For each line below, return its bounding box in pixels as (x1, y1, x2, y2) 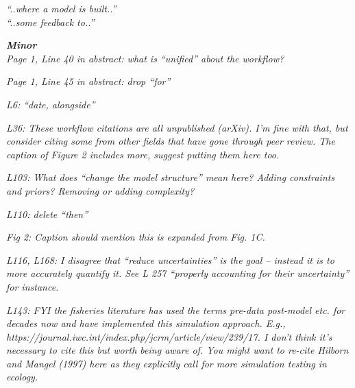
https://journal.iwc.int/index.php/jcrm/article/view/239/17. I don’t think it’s (6, 329, 332, 343)
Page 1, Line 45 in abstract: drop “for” (6, 74, 171, 88)
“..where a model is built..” (6, 1, 117, 15)
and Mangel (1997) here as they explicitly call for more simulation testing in (6, 356, 327, 370)
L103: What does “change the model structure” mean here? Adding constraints (6, 170, 335, 184)
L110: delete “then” (6, 206, 88, 221)
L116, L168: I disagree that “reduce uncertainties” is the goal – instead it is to (6, 252, 334, 267)
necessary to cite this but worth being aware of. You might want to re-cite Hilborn (6, 343, 349, 357)
